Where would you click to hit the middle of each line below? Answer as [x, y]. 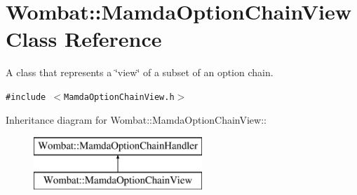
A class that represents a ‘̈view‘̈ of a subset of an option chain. [140, 72]
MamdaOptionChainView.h [119, 97]
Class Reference [84, 39]
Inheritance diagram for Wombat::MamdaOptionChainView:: [136, 119]
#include [26, 97]
